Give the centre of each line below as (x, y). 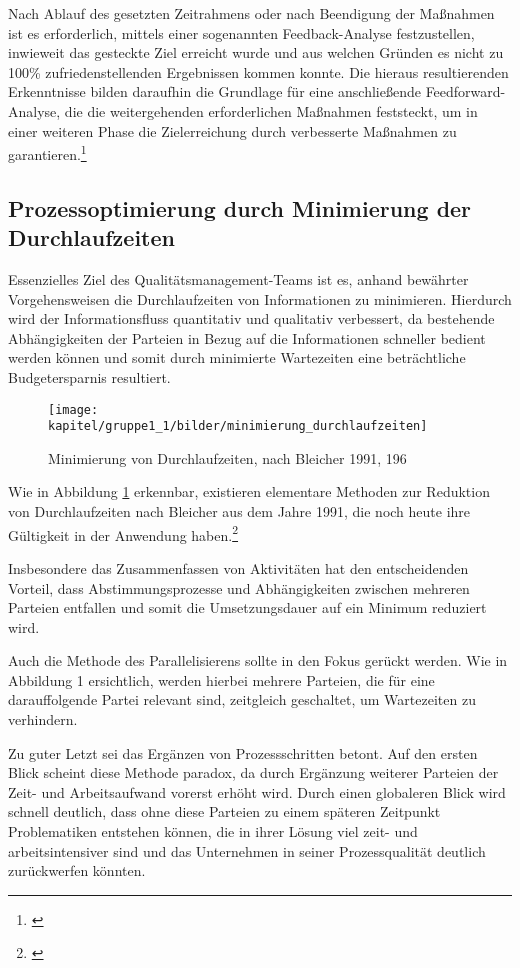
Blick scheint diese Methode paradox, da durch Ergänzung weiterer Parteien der (253, 772)
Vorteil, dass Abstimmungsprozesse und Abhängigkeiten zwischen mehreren (239, 587)
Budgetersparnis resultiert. (89, 376)
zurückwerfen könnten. (77, 870)
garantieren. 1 (47, 152)
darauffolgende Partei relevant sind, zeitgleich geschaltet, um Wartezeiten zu (242, 699)
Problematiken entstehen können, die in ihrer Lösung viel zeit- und (213, 831)
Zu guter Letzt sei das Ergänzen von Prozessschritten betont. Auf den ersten (243, 752)
